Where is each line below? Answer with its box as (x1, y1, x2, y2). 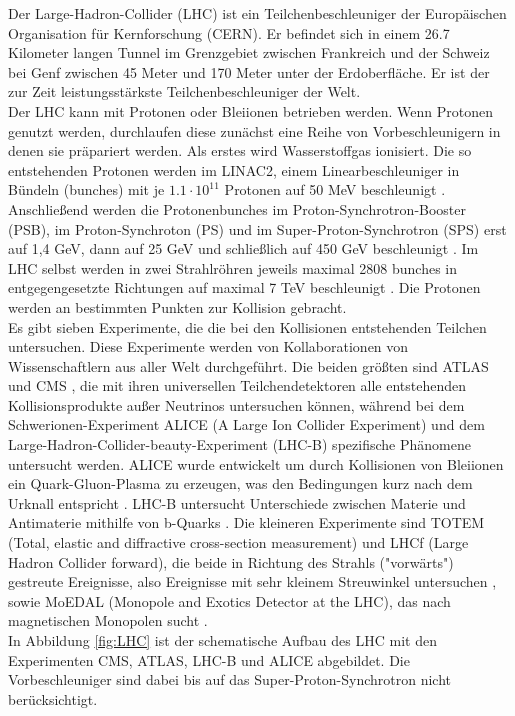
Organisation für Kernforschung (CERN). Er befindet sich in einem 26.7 (8, 22, 450, 43)
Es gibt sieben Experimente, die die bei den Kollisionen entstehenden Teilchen (8, 316, 487, 337)
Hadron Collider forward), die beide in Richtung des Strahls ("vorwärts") (8, 551, 454, 572)
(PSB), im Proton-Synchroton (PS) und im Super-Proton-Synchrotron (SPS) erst (8, 218, 507, 239)
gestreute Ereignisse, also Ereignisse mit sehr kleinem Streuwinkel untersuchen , (8, 571, 497, 592)
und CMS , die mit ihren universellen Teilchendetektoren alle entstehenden (8, 375, 467, 396)
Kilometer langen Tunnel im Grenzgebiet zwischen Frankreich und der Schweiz (8, 42, 490, 63)
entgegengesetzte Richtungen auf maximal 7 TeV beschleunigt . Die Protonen (8, 277, 481, 298)
